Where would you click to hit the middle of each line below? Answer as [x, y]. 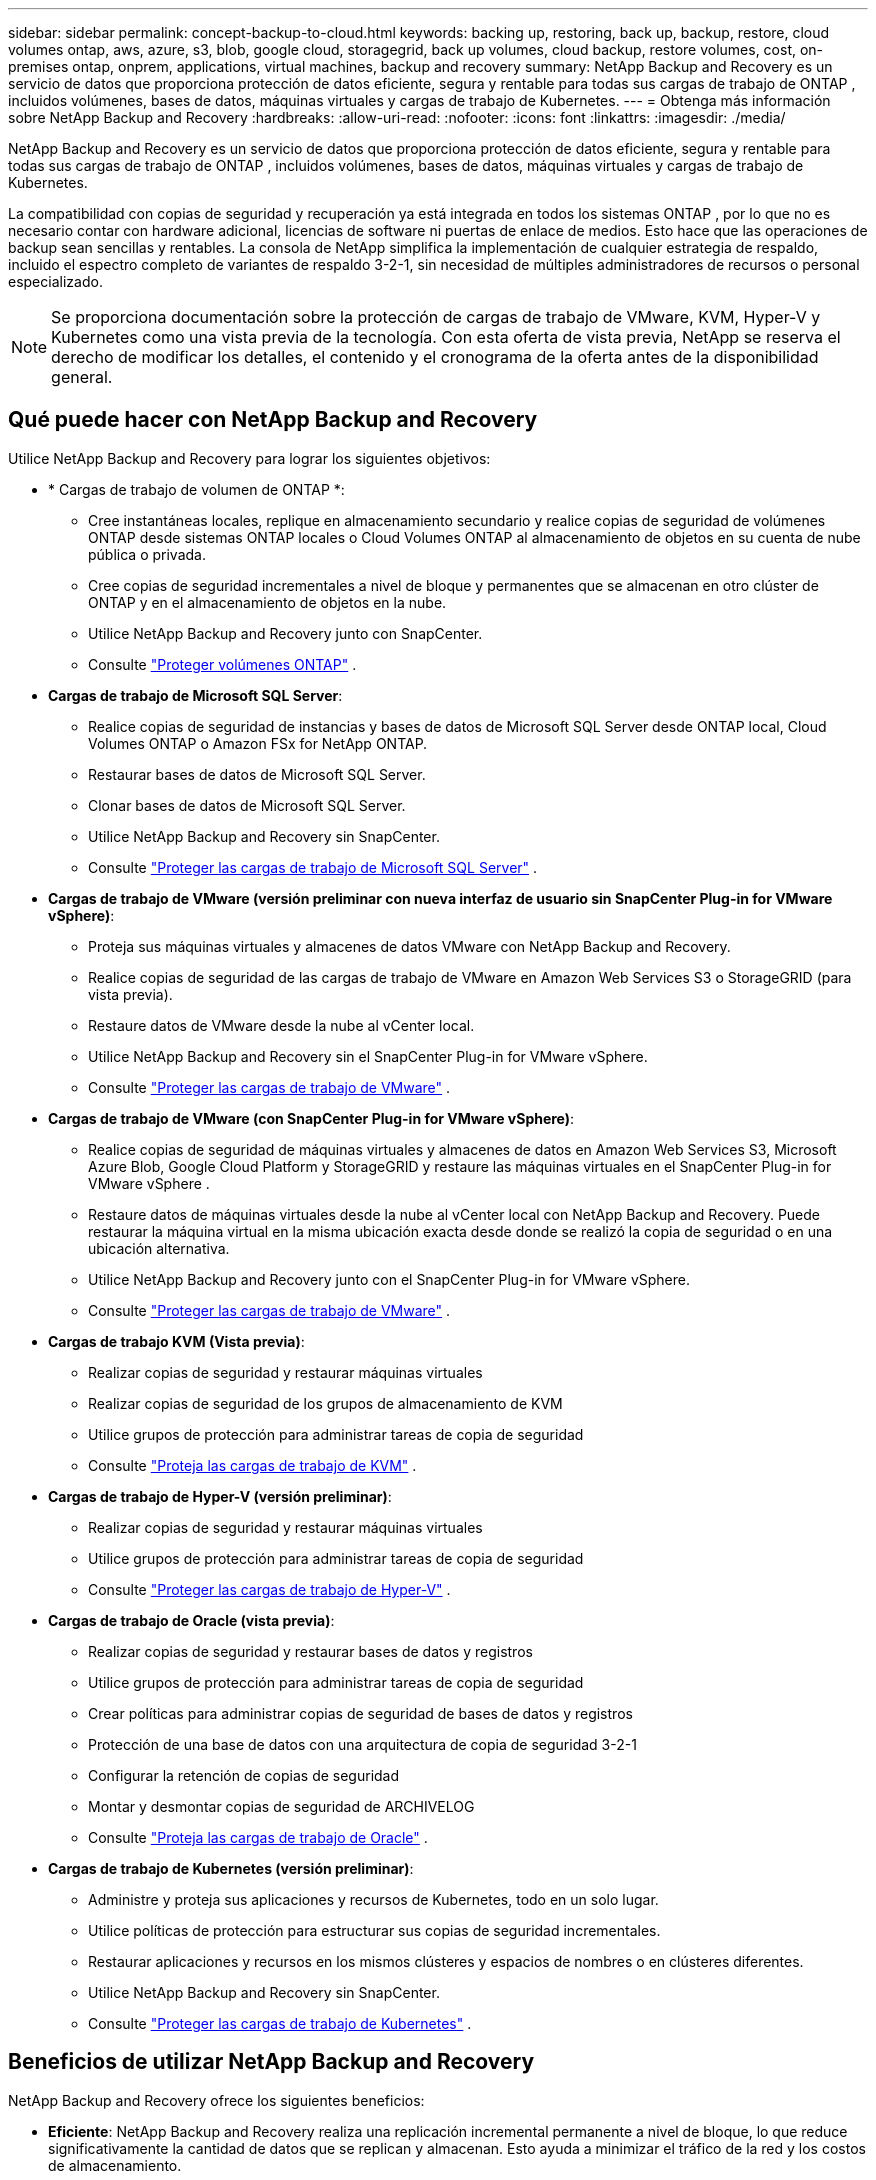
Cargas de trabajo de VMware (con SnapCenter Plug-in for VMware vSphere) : [311, 1118]
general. [82, 377]
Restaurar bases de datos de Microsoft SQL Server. [257, 774]
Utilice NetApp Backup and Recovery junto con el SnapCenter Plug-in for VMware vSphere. [389, 1279]
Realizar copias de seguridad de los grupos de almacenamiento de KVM [325, 1403]
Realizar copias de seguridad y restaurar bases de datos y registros [310, 1651]
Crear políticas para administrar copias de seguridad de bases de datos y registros [360, 1713]
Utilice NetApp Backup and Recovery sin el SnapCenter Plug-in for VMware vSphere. [368, 1056]
